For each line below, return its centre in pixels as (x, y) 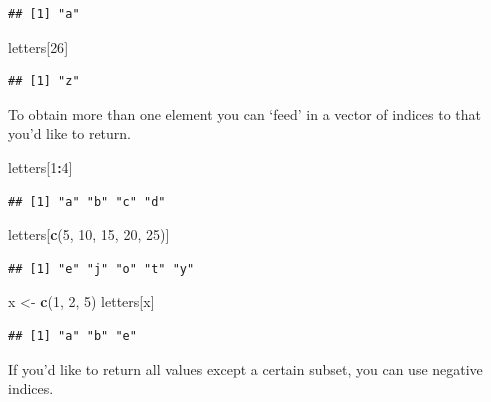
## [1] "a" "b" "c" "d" (87, 201)
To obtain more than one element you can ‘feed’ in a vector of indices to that (245, 113)
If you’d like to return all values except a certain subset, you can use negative (245, 368)
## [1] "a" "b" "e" (72, 335)
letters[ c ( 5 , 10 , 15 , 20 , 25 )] (89, 234)
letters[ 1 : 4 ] (40, 166)
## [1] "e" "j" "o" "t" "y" (101, 268)
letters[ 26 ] (38, 46)
